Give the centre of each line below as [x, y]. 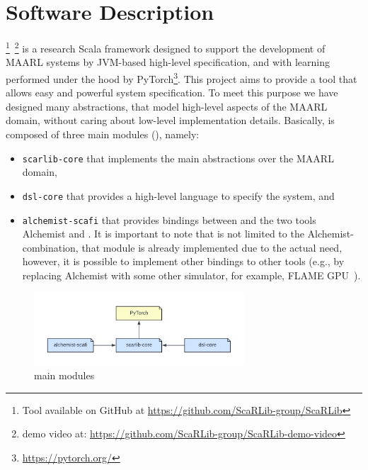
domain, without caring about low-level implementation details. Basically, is [170, 120]
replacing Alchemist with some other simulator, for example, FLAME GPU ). [191, 275]
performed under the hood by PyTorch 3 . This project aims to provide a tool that [182, 77]
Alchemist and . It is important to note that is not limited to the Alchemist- [188, 234]
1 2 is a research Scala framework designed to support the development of [166, 47]
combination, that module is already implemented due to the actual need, [182, 247]
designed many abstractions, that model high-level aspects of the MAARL [167, 106]
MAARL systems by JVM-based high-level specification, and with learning [168, 62]
